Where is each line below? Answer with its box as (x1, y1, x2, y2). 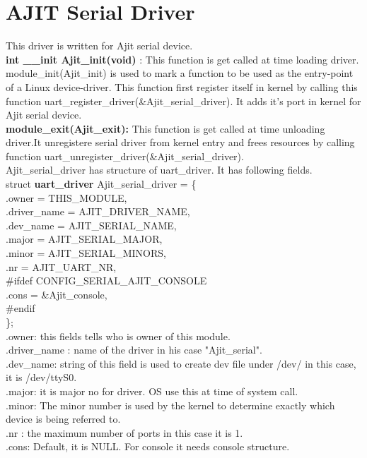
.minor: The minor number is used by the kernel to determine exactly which (6, 397, 335, 412)
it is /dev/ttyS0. (6, 370, 77, 385)
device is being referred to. (6, 411, 121, 426)
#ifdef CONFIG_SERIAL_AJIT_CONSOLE (6, 273, 207, 288)
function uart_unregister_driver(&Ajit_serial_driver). (6, 148, 244, 163)
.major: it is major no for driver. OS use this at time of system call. (6, 383, 298, 398)
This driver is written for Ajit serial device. (6, 38, 193, 53)
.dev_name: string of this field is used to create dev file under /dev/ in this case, (6, 356, 356, 370)
